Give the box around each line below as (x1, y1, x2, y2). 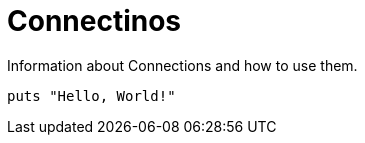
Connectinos (7, 4, 182, 38)
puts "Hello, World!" (7, 87, 176, 104)
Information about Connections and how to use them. (7, 56, 358, 74)
